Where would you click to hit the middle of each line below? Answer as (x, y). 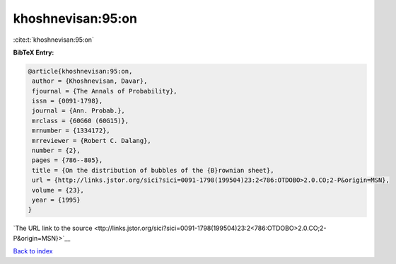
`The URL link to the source (53, 228)
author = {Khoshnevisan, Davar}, (90, 81)
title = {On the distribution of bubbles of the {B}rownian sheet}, (153, 170)
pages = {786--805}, (68, 160)
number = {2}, (56, 151)
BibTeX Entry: (34, 52)
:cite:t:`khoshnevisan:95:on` (54, 40)
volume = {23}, (58, 190)
